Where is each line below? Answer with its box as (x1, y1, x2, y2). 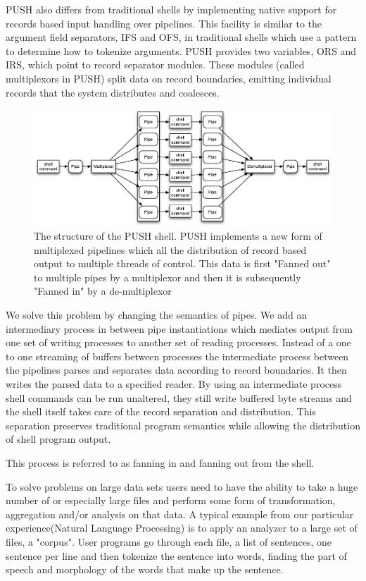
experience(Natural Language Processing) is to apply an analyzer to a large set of (6, 520, 358, 535)
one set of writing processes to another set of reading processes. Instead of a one (6, 335, 351, 350)
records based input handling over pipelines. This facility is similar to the (6, 16, 322, 30)
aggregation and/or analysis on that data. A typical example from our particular (6, 506, 354, 521)
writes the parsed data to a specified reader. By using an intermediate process (6, 377, 342, 391)
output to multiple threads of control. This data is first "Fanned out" (34, 256, 331, 271)
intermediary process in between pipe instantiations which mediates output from (6, 321, 353, 336)
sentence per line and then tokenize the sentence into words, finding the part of (6, 548, 347, 563)
